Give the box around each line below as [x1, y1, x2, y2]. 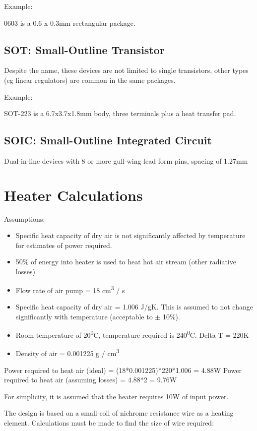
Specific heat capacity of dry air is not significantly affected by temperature [15, 230, 246, 241]
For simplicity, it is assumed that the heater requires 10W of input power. [4, 391, 229, 401]
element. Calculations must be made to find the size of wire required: [4, 417, 214, 428]
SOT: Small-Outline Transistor [4, 42, 165, 57]
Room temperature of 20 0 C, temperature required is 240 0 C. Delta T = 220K [15, 328, 249, 340]
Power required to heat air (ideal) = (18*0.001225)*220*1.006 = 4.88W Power [4, 365, 242, 375]
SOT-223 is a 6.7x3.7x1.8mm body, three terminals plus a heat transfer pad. [4, 108, 236, 119]
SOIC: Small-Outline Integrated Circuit [4, 132, 212, 148]
